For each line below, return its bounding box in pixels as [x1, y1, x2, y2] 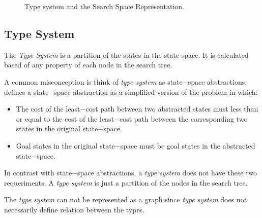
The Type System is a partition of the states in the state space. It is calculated [4, 49, 249, 60]
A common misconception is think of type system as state [4, 76, 183, 87]
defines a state [4, 86, 49, 97]
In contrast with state [4, 167, 72, 178]
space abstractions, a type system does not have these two [77, 167, 257, 178]
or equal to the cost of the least [16, 113, 114, 124]
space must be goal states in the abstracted [120, 140, 255, 151]
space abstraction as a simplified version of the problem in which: [54, 86, 258, 97]
